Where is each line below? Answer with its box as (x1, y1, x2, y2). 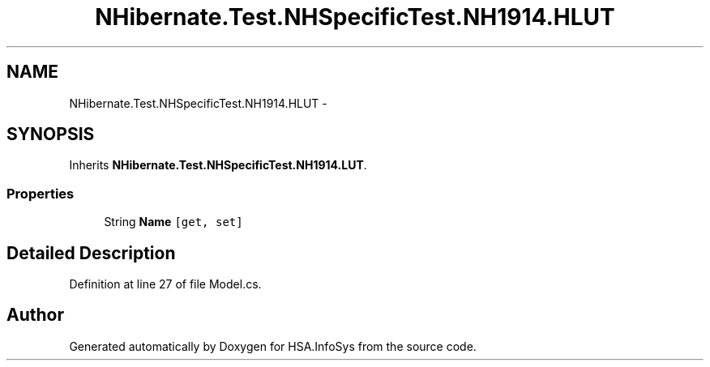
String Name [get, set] (104, 215, 243, 229)
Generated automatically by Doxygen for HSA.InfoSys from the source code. (69, 339, 477, 353)
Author (6, 305, 64, 326)
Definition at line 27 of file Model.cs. (69, 277, 262, 292)
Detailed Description (6, 242, 176, 263)
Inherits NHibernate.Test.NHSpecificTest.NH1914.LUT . (69, 158, 367, 173)
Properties (6, 185, 75, 202)
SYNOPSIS (6, 124, 95, 145)
